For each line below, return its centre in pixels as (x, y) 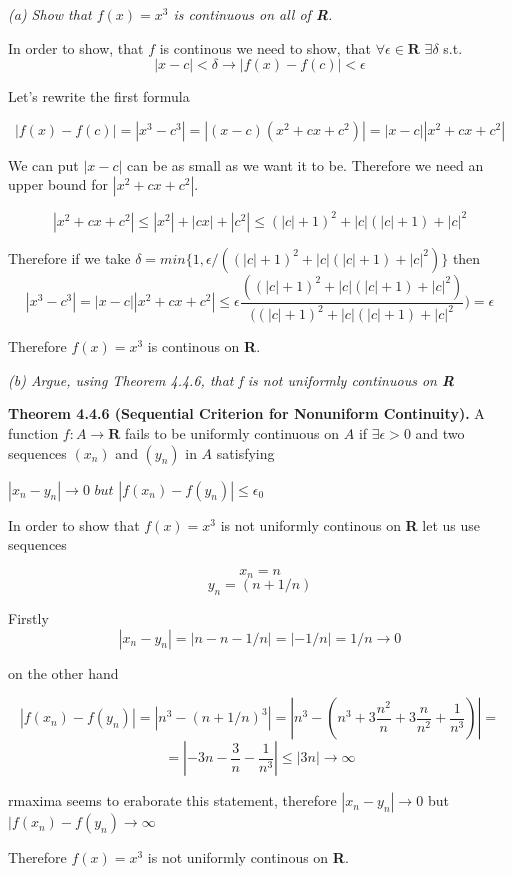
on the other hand (63, 672)
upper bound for (58, 184)
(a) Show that (50, 14)
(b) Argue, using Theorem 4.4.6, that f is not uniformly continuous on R (231, 379)
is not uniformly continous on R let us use (350, 524)
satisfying (245, 452)
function (33, 433)
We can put (43, 164)
